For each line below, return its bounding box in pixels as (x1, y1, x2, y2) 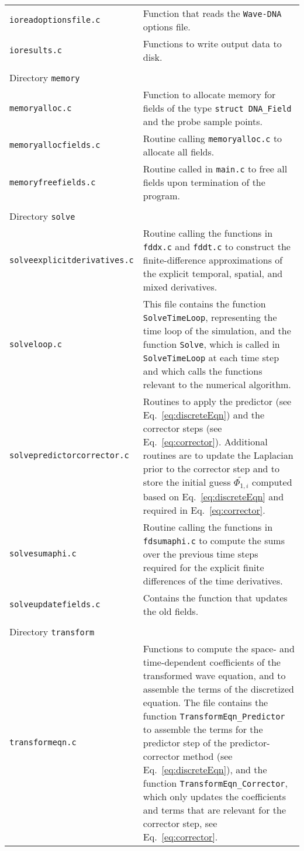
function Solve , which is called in (143, 337, 280, 351)
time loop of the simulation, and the (143, 324, 291, 337)
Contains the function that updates (143, 590, 288, 604)
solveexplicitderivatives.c (9, 255, 134, 265)
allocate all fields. (143, 145, 215, 158)
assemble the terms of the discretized (143, 682, 294, 696)
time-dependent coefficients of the (143, 655, 281, 669)
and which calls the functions (143, 364, 262, 378)
